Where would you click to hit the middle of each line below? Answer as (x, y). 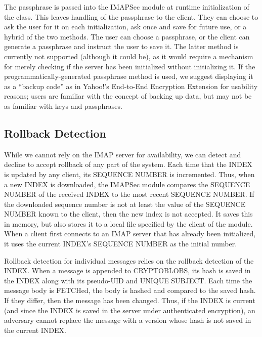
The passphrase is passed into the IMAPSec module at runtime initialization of (127, 7)
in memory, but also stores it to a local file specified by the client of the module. (128, 223)
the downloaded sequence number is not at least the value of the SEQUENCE (125, 204)
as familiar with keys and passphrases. (63, 106)
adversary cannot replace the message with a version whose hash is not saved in (128, 320)
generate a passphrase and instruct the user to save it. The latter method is (121, 46)
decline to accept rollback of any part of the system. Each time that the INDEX (128, 164)
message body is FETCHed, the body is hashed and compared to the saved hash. (130, 290)
